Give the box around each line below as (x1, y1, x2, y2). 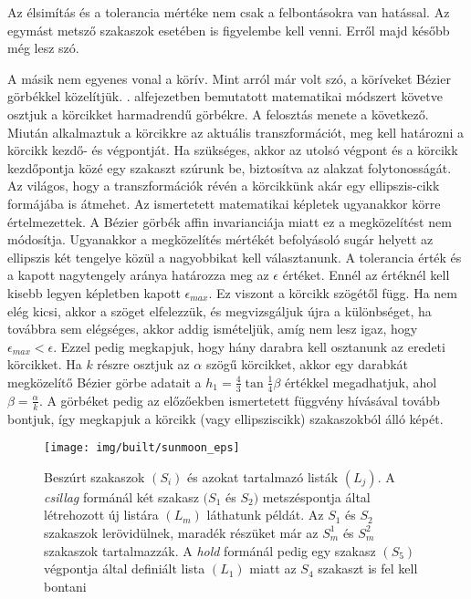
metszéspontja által (262, 487, 371, 506)
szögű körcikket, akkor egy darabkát (205, 355, 409, 374)
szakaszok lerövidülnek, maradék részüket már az (44, 522, 319, 542)
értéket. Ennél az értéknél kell (282, 265, 450, 284)
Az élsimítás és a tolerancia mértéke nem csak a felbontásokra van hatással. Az (7, 3, 450, 21)
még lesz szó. (7, 38, 79, 57)
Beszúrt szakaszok (44, 467, 145, 486)
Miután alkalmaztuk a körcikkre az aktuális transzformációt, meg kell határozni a (7, 122, 465, 141)
